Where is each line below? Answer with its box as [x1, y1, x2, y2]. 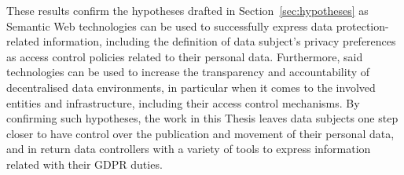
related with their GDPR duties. [6, 155, 163, 172]
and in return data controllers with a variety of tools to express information [6, 140, 371, 157]
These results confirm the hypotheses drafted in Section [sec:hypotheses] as [6, 2, 369, 18]
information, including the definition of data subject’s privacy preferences [42, 33, 396, 49]
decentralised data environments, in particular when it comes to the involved [6, 78, 376, 95]
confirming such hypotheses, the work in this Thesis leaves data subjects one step [6, 110, 398, 126]
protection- [336, 17, 389, 34]
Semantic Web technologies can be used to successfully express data [6, 17, 333, 34]
